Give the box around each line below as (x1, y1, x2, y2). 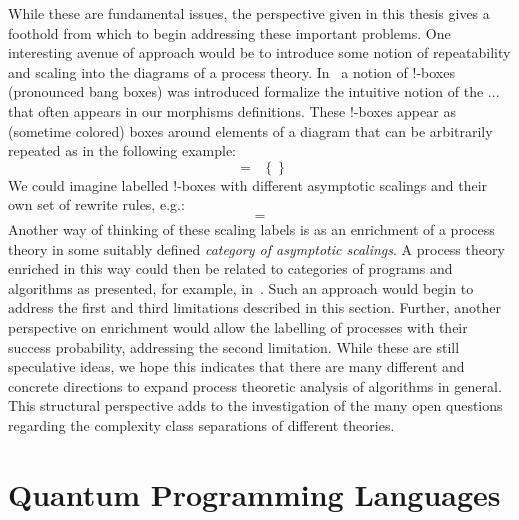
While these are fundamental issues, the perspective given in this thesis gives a (8, 3, 490, 23)
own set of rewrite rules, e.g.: (8, 194, 185, 215)
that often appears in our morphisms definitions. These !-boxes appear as (8, 100, 456, 121)
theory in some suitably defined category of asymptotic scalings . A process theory (8, 238, 505, 259)
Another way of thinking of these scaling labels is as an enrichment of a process (8, 218, 495, 239)
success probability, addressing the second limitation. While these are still (8, 336, 460, 357)
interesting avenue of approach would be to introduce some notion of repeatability (8, 42, 511, 63)
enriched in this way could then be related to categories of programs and (8, 258, 453, 279)
